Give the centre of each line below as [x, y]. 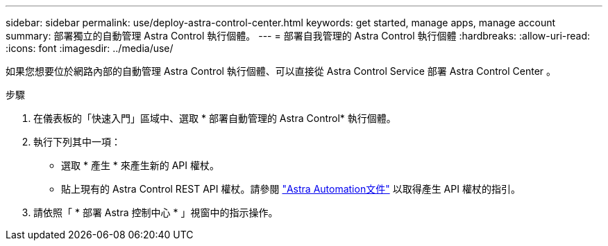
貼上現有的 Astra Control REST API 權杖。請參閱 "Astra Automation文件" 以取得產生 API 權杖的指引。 [291, 189]
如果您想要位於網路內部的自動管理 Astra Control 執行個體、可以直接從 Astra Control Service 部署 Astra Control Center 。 [281, 71]
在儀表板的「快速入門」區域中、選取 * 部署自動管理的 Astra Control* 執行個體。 [215, 118]
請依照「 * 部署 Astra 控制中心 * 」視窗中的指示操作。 [156, 212]
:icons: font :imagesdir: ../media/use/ [90, 48]
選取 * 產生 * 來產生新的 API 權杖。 [141, 165]
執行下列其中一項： [77, 142]
